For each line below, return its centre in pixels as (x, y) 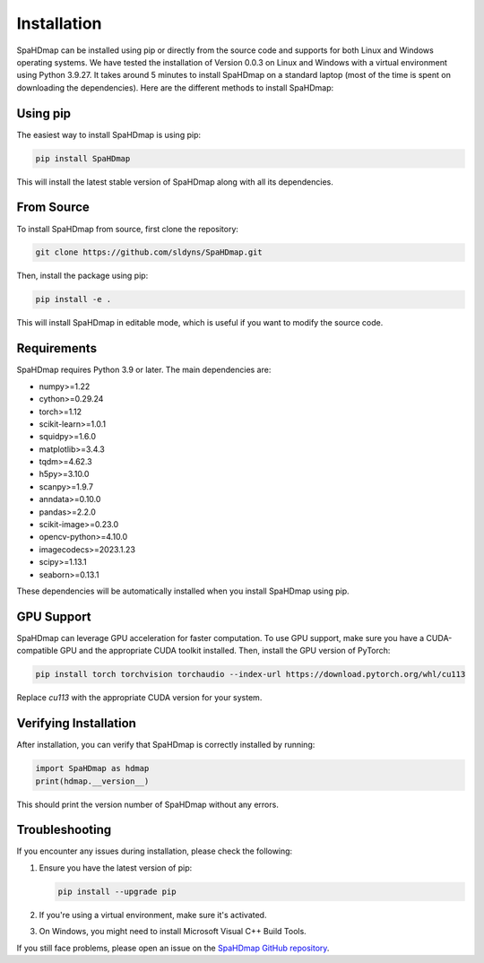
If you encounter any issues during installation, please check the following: (155, 851)
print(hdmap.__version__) (92, 781)
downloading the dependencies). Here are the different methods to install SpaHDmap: (175, 87)
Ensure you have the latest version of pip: (116, 868)
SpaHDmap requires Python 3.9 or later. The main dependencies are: (144, 370)
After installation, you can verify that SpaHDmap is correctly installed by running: (166, 745)
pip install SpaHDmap (83, 158)
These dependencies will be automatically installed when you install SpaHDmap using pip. (183, 591)
